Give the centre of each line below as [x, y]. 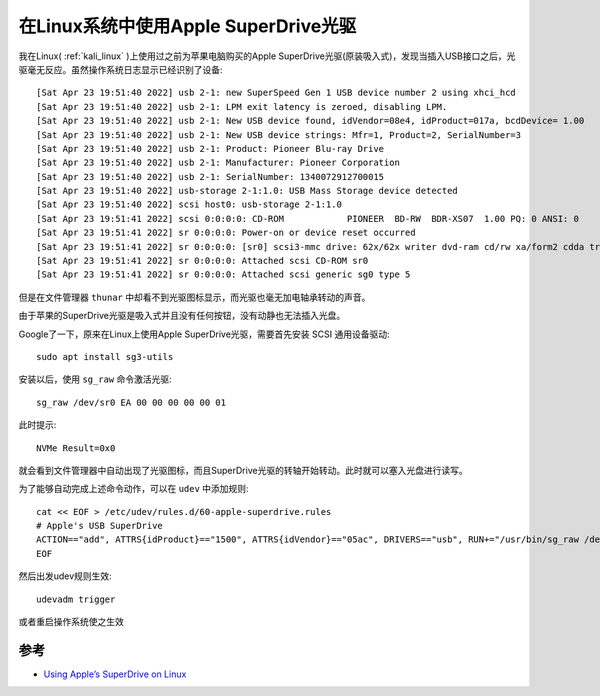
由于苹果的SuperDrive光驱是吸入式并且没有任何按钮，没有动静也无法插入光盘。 [182, 316]
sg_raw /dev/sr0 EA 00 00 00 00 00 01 [131, 402]
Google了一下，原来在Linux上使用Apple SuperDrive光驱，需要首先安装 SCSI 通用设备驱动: [204, 334]
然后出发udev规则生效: [65, 576]
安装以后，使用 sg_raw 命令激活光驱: [95, 379]
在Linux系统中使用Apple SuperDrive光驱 [187, 26]
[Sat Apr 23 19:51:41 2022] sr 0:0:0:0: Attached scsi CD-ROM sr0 [202, 261]
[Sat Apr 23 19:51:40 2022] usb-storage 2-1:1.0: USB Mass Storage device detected [247, 191]
